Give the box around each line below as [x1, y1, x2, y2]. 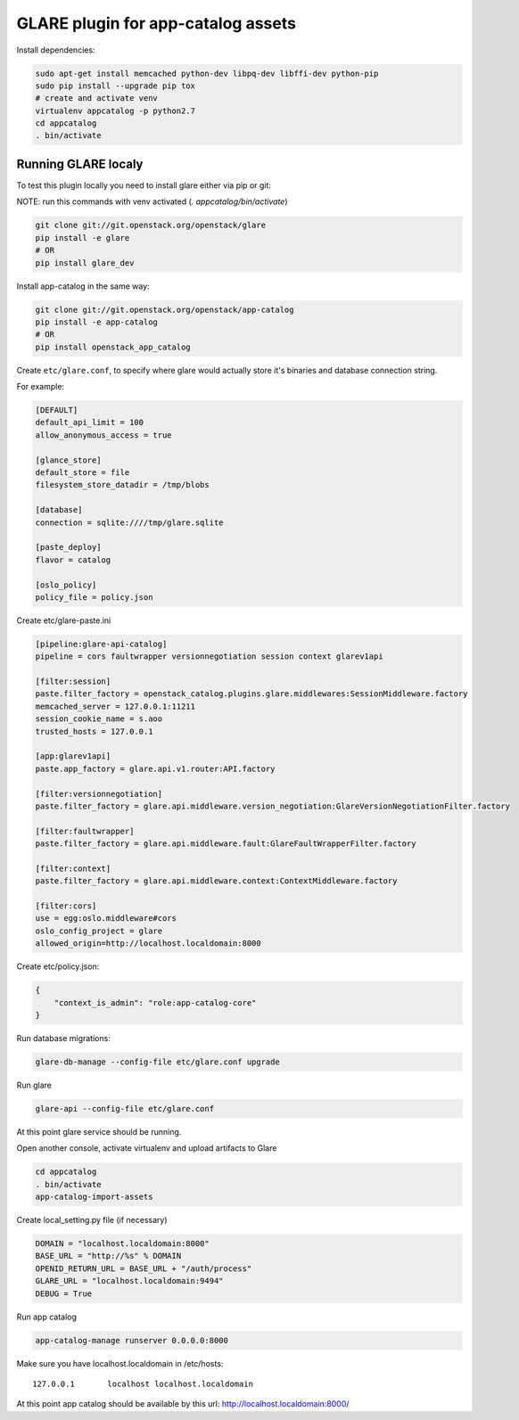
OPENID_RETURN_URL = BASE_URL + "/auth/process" [35, 1263, 252, 1274]
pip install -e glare [35, 233, 130, 242]
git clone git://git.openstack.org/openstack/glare [35, 220, 267, 231]
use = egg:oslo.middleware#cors [35, 914, 177, 923]
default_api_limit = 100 [35, 417, 144, 428]
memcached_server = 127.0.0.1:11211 [35, 701, 196, 711]
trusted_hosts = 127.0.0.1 [35, 726, 153, 736]
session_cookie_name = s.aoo [35, 714, 163, 724]
